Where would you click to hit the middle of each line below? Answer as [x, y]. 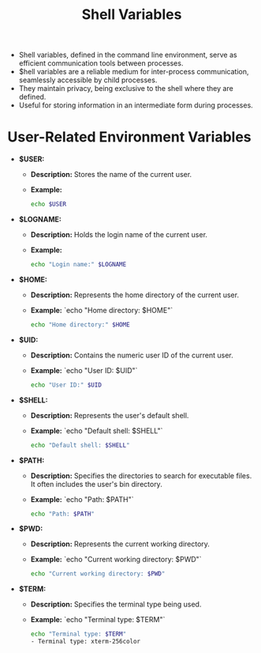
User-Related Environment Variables [129, 137]
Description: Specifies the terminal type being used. [116, 604]
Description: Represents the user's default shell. [110, 415]
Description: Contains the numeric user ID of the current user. [132, 355]
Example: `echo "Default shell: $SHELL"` [97, 430]
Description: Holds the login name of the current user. [119, 234]
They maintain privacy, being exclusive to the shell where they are [126, 89]
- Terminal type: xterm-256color [86, 642]
